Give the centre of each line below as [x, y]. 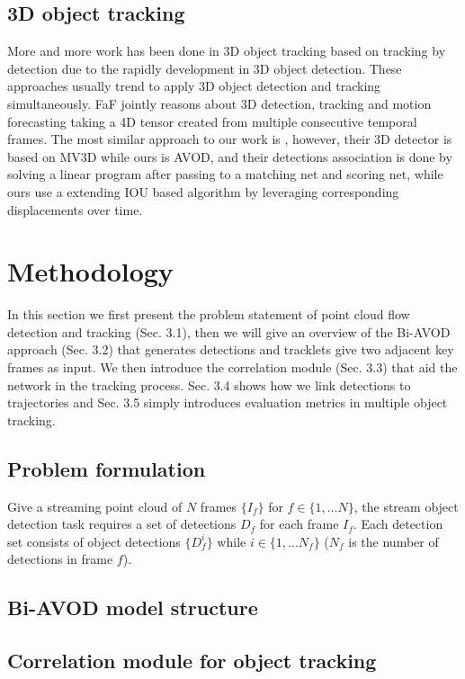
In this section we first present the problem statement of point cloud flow [209, 314]
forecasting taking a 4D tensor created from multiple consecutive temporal [212, 121]
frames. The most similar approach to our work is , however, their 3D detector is [230, 139]
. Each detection [398, 524]
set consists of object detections [94, 541]
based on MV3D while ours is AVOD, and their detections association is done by [230, 156]
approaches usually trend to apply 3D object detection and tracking [194, 86]
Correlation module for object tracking [192, 661]
